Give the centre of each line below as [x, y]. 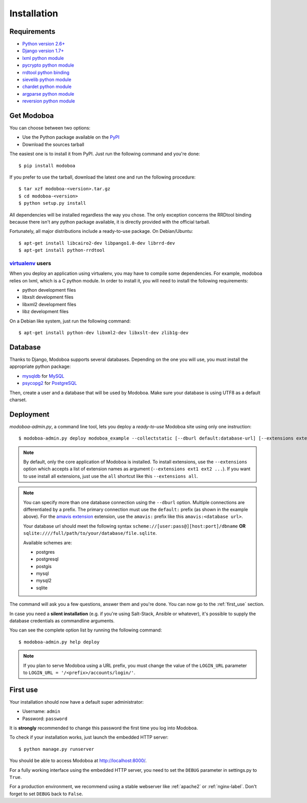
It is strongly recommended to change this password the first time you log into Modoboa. [104, 728]
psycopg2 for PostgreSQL [50, 383]
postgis [44, 566]
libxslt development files [48, 297]
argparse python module [48, 94]
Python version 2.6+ [44, 44]
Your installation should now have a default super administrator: [77, 702]
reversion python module [49, 101]
